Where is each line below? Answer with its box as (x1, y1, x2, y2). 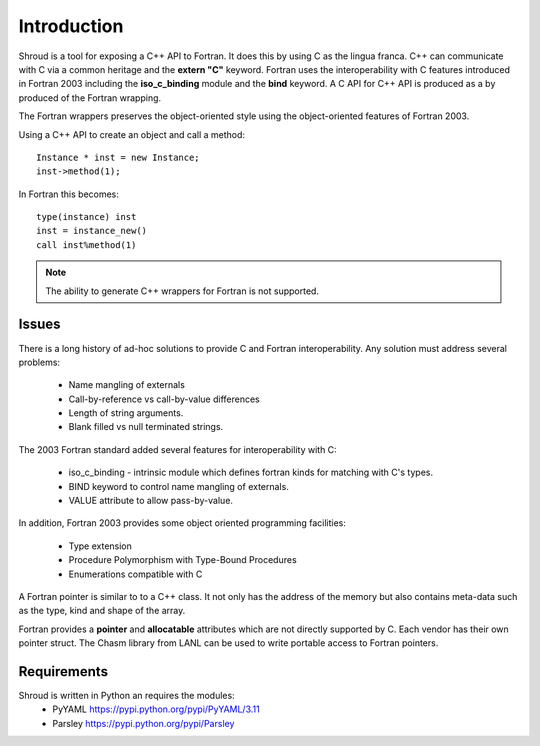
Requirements (18, 663, 109, 680)
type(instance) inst (36, 211, 137, 223)
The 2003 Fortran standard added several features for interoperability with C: (18, 443, 337, 455)
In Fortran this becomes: (18, 188, 120, 200)
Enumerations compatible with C (68, 568, 203, 580)
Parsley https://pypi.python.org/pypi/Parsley (52, 717, 235, 729)
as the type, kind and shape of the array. (18, 605, 186, 617)
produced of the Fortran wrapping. (18, 91, 162, 104)
